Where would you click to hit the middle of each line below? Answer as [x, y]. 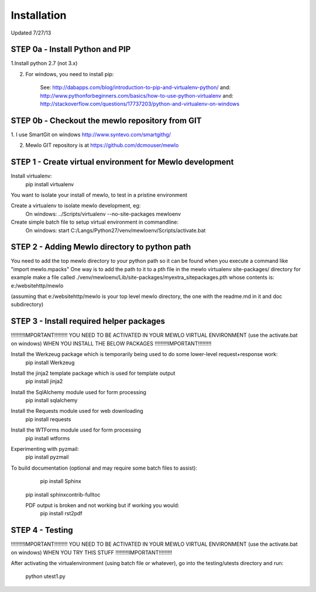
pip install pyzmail [47, 457]
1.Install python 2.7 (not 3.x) [44, 63]
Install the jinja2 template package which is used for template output [93, 373]
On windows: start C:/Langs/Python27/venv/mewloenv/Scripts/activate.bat [116, 230]
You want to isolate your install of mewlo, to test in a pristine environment [99, 195]
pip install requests [48, 419]
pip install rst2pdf [61, 514]
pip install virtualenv [50, 184]
